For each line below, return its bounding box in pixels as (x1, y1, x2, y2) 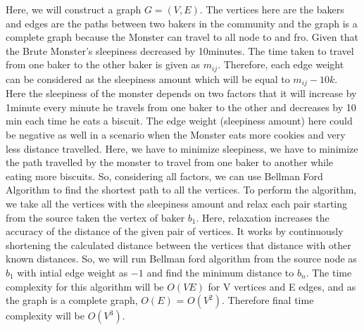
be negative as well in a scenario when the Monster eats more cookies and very (6, 127, 346, 142)
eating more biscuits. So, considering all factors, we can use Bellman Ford (6, 168, 323, 183)
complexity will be (6, 308, 84, 323)
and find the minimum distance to (146, 265, 294, 279)
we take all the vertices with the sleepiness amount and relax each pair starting (6, 196, 348, 211)
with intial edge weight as (17, 265, 128, 279)
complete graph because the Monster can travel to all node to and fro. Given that (6, 30, 358, 44)
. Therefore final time (222, 293, 314, 307)
